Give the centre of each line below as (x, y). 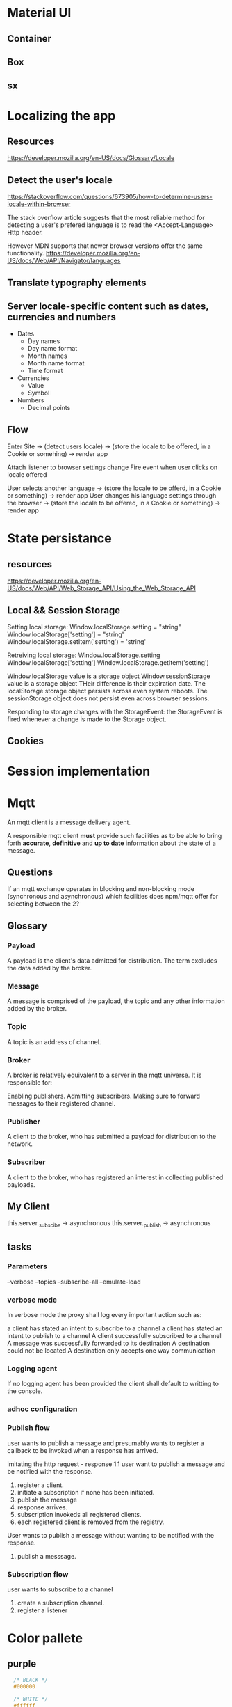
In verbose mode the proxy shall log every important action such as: (105, 1315)
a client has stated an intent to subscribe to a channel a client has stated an (115, 1328)
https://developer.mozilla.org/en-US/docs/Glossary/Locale (91, 158)
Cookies (25, 741)
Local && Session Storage (64, 610)
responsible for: (30, 1082)
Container (30, 39)
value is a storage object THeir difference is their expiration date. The (107, 683)
